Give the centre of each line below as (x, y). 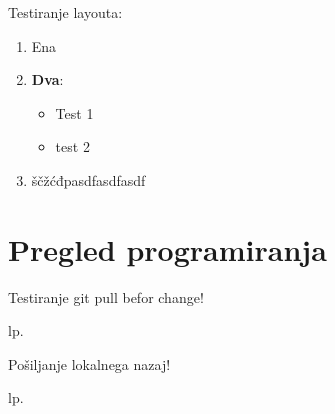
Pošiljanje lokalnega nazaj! (89, 363)
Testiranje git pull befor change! (106, 296)
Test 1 (74, 112)
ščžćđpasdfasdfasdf (88, 179)
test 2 (72, 146)
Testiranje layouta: (65, 12)
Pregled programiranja (167, 248)
